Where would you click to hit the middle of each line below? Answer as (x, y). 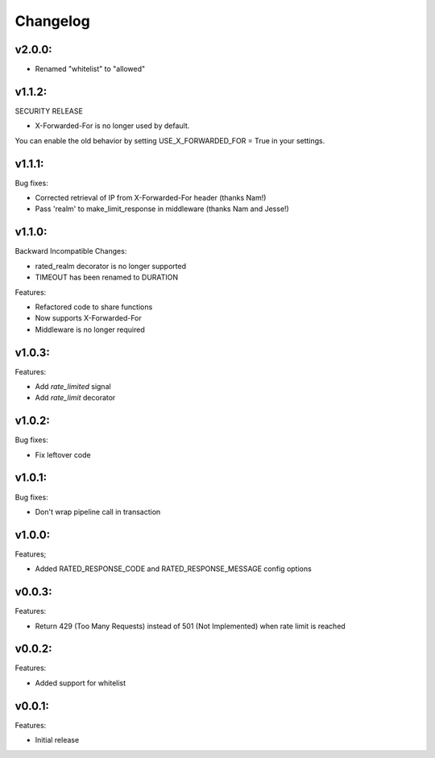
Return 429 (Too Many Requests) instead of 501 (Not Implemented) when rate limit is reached (190, 626)
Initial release (57, 740)
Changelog (52, 21)
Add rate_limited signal (73, 386)
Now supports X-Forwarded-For (89, 318)
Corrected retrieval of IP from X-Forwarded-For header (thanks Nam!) (151, 198)
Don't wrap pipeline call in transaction (98, 512)
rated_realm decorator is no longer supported (111, 266)
